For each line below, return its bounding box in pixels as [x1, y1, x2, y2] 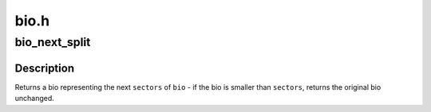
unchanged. [14, 94, 55, 103]
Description [14, 61, 75, 75]
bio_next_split [14, 35, 91, 49]
